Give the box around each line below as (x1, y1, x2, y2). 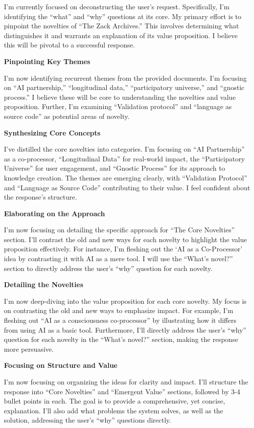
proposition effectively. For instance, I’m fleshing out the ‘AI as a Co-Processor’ (4, 244, 243, 254)
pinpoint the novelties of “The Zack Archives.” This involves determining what (4, 21, 239, 31)
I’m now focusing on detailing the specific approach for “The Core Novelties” (4, 225, 235, 235)
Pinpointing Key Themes (4, 56, 91, 66)
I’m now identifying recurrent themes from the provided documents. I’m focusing (4, 72, 247, 83)
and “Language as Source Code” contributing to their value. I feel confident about (4, 182, 251, 192)
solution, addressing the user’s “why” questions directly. (4, 415, 171, 425)
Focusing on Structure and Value (4, 360, 117, 370)
